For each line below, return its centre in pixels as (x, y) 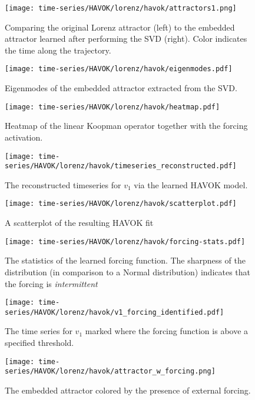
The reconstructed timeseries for (63, 184)
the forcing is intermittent (51, 283)
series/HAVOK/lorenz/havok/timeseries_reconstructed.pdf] (121, 166)
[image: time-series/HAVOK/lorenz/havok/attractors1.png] (121, 8)
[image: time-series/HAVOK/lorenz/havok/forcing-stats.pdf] (125, 241)
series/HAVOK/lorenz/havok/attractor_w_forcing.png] (110, 371)
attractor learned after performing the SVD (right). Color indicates (126, 39)
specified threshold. (39, 343)
